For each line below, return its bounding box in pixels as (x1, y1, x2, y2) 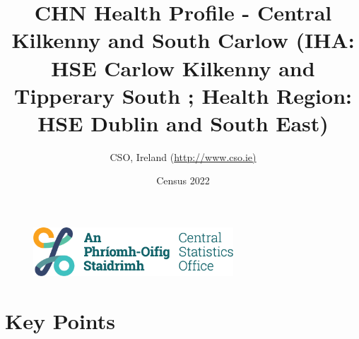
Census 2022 (156, 173, 210, 188)
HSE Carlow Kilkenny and (51, 53, 315, 82)
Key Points (5, 306, 116, 335)
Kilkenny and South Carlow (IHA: (11, 25, 355, 54)
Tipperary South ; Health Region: (14, 81, 352, 109)
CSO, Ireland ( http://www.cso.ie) (110, 149, 257, 164)
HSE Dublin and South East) (37, 108, 329, 137)
